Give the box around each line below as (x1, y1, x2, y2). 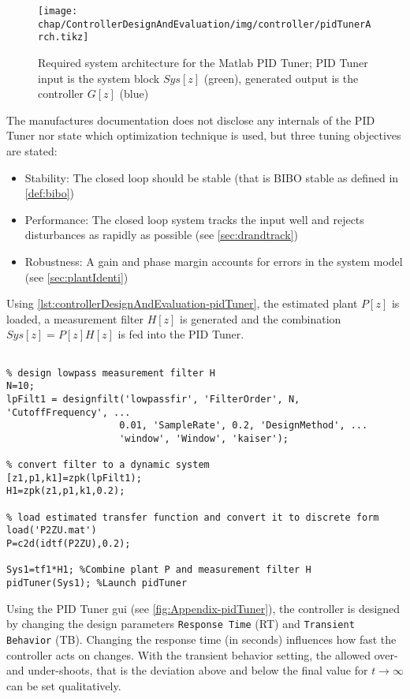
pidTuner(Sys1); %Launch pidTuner (6, 578, 188, 589)
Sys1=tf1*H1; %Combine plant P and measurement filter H (6, 564, 311, 576)
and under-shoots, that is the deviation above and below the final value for (6, 662, 368, 678)
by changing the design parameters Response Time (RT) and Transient (6, 615, 355, 632)
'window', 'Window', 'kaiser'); (119, 432, 289, 444)
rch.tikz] (38, 32, 89, 43)
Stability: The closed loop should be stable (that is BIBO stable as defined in (24, 169, 399, 185)
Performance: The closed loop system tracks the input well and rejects (24, 211, 364, 227)
